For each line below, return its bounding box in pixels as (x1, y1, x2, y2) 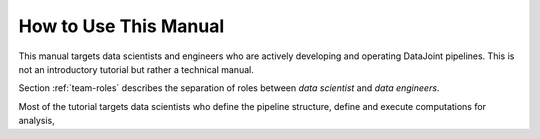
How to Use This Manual (18, 15, 225, 37)
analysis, (18, 115, 55, 127)
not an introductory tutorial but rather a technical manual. (18, 63, 254, 75)
